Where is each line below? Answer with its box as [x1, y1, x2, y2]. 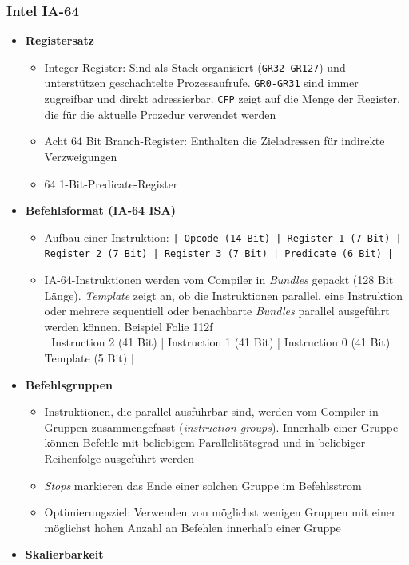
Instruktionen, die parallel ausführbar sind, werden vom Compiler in [44, 403, 379, 420]
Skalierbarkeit [25, 546, 104, 563]
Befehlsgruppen [25, 376, 113, 393]
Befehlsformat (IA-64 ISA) [25, 202, 176, 219]
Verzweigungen [44, 148, 117, 164]
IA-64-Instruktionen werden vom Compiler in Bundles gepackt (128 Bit [44, 271, 394, 288]
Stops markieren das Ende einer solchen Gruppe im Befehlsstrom [44, 476, 362, 493]
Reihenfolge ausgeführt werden [44, 450, 195, 466]
